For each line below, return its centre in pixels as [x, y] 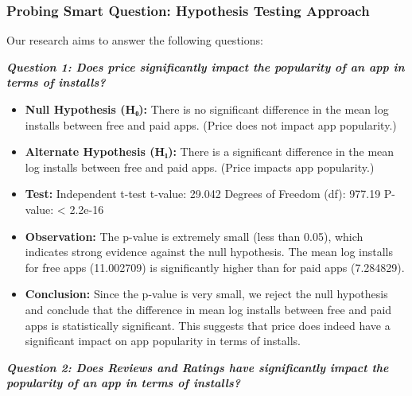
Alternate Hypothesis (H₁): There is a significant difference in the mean [210, 151]
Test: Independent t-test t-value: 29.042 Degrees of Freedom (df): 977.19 [203, 194]
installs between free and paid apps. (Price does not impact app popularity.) [211, 124]
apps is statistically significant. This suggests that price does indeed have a [208, 325]
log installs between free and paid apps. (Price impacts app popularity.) [200, 167]
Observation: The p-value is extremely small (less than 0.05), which [194, 236]
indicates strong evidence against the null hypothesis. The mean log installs [209, 252]
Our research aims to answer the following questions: [135, 40]
